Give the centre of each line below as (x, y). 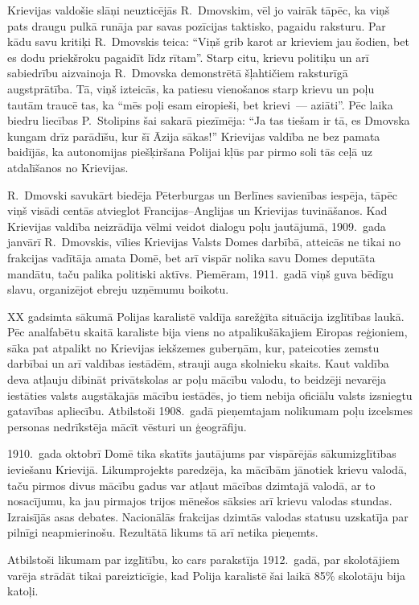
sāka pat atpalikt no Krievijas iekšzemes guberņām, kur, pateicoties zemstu (193, 347)
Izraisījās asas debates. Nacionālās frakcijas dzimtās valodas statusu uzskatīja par (208, 516)
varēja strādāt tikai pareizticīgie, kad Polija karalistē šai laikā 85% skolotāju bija (206, 575)
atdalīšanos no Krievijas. (68, 167)
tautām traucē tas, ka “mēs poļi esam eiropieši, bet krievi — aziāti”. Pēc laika (200, 104)
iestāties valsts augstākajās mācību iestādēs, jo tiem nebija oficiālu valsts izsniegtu (210, 395)
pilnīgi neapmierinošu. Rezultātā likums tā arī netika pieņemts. (163, 532)
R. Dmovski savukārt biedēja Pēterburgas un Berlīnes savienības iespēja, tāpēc (202, 194)
